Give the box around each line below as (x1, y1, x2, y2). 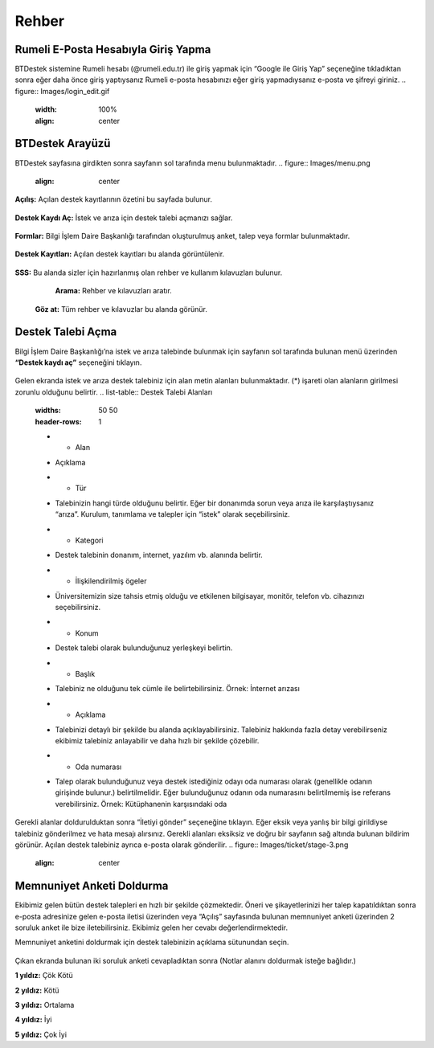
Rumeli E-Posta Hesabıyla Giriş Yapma (14, 43, 211, 56)
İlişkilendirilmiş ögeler (75, 576, 147, 586)
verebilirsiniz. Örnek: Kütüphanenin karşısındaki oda (55, 799, 227, 809)
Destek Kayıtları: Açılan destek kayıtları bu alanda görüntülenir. (14, 249, 225, 259)
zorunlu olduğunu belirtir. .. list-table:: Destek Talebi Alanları (14, 387, 213, 397)
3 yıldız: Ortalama (14, 1001, 75, 1010)
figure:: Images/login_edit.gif (14, 86, 110, 96)
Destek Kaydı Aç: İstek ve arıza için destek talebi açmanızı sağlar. (14, 213, 233, 223)
